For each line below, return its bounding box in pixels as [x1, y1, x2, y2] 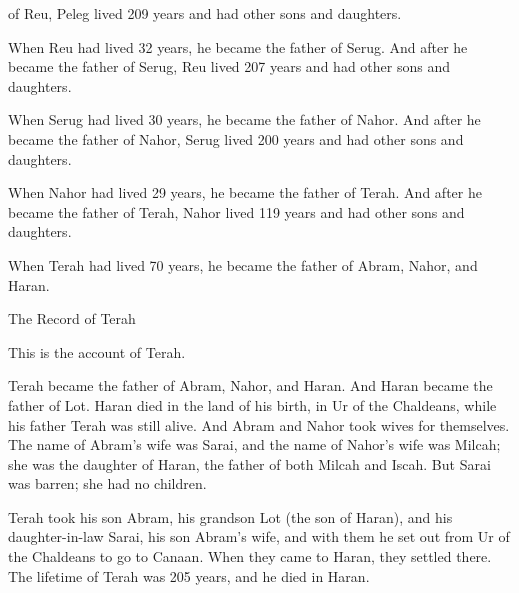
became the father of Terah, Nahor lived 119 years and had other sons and [8, 201, 465, 222]
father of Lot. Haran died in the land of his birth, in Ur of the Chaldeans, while [8, 394, 497, 415]
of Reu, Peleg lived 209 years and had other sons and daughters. [8, 3, 402, 23]
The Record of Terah [8, 308, 136, 329]
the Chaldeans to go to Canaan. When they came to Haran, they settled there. [8, 546, 492, 567]
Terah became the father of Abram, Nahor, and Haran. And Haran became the [8, 375, 493, 396]
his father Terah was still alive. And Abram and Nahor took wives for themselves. [8, 414, 510, 435]
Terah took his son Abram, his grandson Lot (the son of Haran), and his [8, 506, 453, 527]
